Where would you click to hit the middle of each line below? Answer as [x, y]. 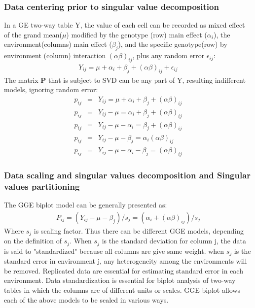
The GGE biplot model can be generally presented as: [86, 205]
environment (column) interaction [55, 55]
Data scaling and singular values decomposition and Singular [127, 175]
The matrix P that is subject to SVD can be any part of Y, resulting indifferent [125, 80]
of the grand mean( [33, 34]
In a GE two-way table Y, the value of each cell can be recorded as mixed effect [125, 25]
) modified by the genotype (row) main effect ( [137, 34]
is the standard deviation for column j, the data [174, 241]
